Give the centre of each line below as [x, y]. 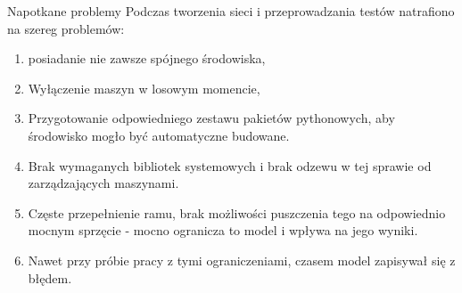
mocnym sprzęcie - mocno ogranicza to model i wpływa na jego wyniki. [223, 230]
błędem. [50, 277]
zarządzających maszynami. [103, 183]
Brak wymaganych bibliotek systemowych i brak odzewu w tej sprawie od [230, 165]
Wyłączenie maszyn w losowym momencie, [144, 88]
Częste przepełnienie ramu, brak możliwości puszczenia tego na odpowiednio [237, 212]
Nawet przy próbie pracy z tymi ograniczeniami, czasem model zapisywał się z [242, 260]
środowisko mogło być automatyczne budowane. [159, 135]
